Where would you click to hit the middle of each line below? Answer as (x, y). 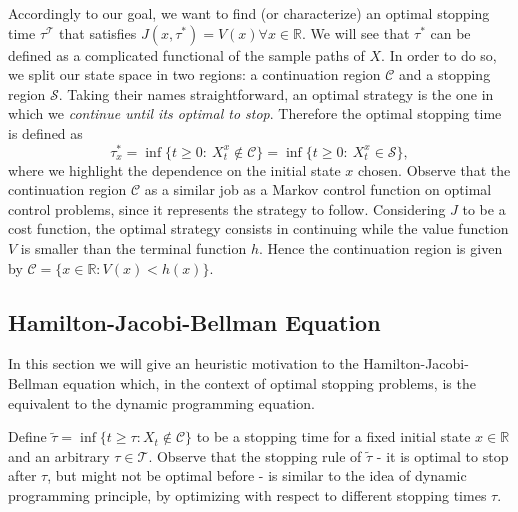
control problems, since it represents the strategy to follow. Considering (227, 208)
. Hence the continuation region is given (381, 248)
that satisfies (98, 32)
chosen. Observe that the (434, 169)
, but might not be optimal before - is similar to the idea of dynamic (257, 475)
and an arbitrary (59, 455)
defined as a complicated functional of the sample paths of (186, 54)
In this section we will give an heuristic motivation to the (183, 363)
